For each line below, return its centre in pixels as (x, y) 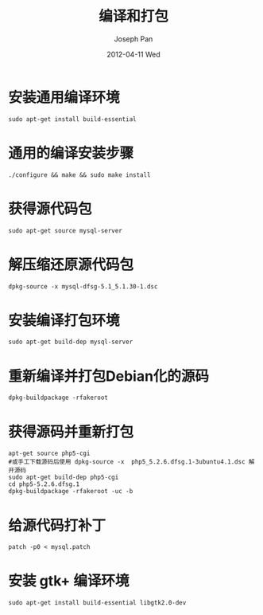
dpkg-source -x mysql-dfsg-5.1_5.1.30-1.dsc (83, 286)
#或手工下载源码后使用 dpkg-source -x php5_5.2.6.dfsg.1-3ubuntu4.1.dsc (127, 462)
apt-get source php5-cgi (49, 454)
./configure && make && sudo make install (79, 175)
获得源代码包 (50, 209)
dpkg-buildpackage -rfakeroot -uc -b (71, 492)
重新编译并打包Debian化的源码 (108, 376)
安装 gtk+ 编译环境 (69, 581)
